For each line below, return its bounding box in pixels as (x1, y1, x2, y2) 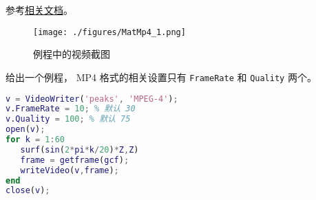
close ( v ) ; (6, 186, 50, 196)
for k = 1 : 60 (6, 135, 65, 144)
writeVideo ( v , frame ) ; (20, 165, 119, 175)
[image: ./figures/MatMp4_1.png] (33, 27, 186, 37)
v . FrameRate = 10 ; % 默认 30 (6, 104, 136, 114)
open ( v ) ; (6, 124, 45, 135)
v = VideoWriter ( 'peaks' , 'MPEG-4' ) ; (6, 93, 178, 104)
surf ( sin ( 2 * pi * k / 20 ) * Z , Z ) (20, 144, 139, 155)
